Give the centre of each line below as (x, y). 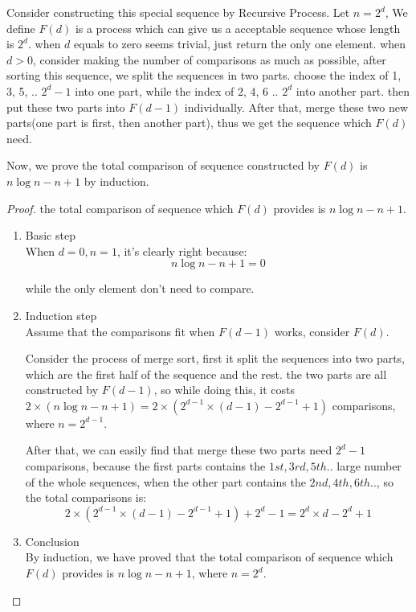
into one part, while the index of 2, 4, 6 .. (177, 90)
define (21, 28)
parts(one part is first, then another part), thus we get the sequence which (189, 123)
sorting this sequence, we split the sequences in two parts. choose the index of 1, (204, 75)
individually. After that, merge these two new (296, 107)
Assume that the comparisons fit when (120, 331)
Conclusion (52, 541)
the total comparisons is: (86, 497)
